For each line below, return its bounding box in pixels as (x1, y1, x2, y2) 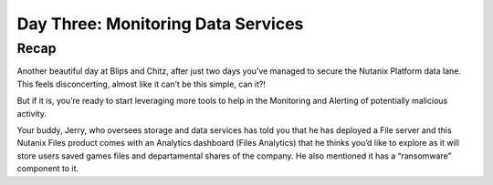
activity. (16, 108, 47, 118)
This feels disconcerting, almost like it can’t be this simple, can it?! (16, 78, 267, 89)
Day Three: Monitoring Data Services (16, 14, 304, 34)
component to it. (16, 163, 79, 174)
